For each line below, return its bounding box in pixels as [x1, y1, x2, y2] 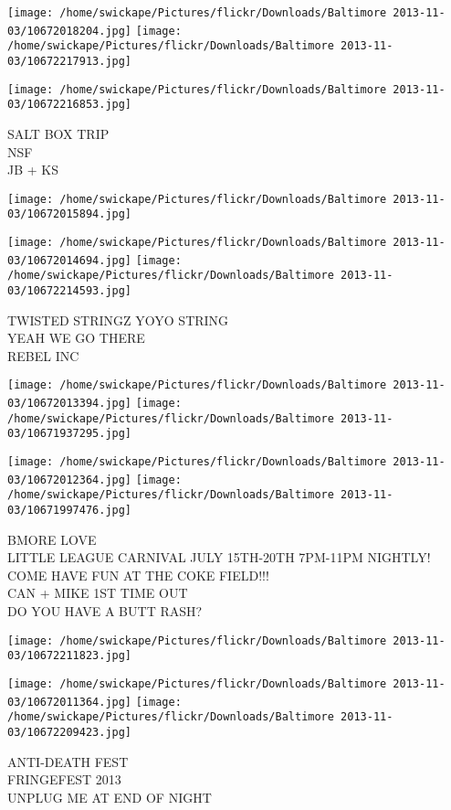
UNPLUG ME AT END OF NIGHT [7, 787, 212, 806]
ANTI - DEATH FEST [7, 751, 129, 771]
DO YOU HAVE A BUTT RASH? [7, 602, 203, 621]
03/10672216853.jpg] [7, 98, 132, 112]
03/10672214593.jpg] [7, 284, 132, 297]
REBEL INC [7, 346, 79, 365]
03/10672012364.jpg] [7, 473, 132, 486]
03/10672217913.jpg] [7, 54, 132, 68]
